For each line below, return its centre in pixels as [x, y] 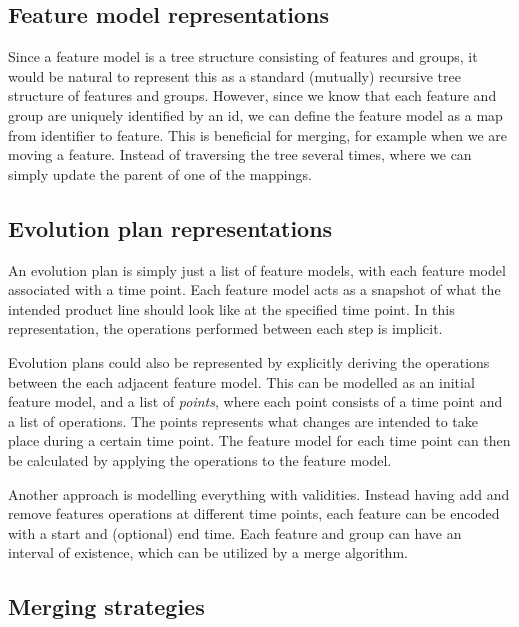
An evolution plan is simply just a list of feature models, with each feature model [257, 269]
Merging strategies [106, 606]
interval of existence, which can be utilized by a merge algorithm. [208, 552]
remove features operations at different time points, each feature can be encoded [254, 513]
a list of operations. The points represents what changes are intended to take [243, 420]
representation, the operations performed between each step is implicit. [225, 328]
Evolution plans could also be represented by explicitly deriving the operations [249, 361]
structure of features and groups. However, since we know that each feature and [252, 95]
